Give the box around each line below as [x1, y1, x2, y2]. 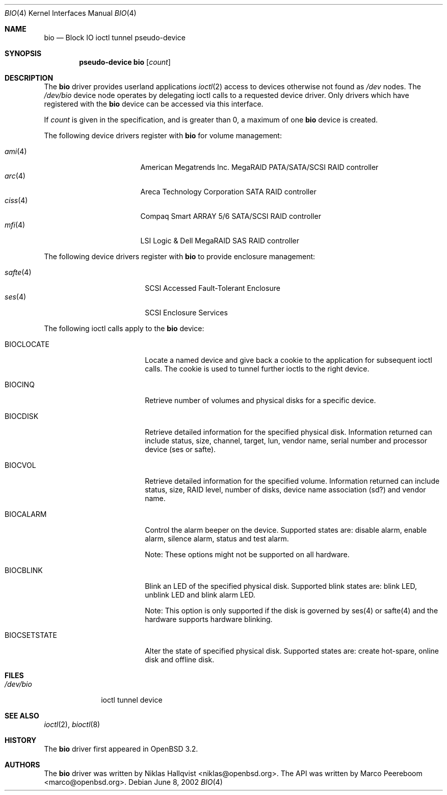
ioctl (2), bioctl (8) [44, 720, 100, 729]
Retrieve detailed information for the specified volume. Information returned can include [145, 477, 440, 485]
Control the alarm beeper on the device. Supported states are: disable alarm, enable [145, 526, 427, 534]
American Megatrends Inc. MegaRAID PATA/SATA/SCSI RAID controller [140, 163, 379, 171]
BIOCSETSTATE [5, 631, 57, 639]
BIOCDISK [5, 412, 39, 420]
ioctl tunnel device [101, 695, 163, 704]
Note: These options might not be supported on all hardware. [145, 550, 350, 559]
